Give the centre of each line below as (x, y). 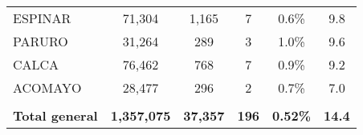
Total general (55, 115)
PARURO (41, 41)
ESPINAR (42, 18)
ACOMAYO (47, 87)
